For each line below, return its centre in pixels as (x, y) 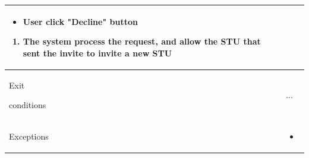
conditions (28, 105)
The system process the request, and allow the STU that (142, 41)
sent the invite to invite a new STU (97, 53)
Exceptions (29, 136)
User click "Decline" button (80, 21)
